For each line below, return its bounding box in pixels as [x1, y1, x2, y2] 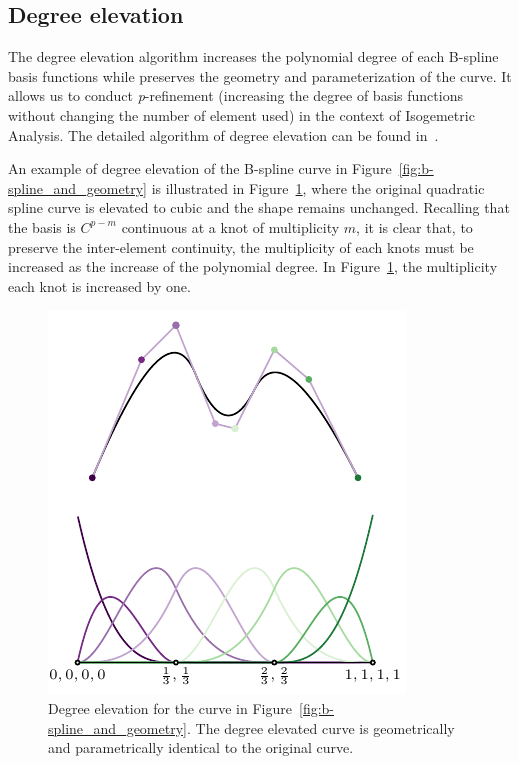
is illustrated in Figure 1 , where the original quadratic [151, 177, 485, 198]
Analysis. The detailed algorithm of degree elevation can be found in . [8, 124, 439, 145]
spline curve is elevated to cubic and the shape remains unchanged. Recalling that [8, 197, 510, 218]
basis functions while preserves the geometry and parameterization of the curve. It [8, 65, 512, 86]
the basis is [8, 216, 76, 237]
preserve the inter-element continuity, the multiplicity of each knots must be [8, 236, 474, 257]
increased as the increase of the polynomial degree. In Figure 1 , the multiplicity [8, 256, 498, 277]
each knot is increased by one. [8, 275, 191, 296]
